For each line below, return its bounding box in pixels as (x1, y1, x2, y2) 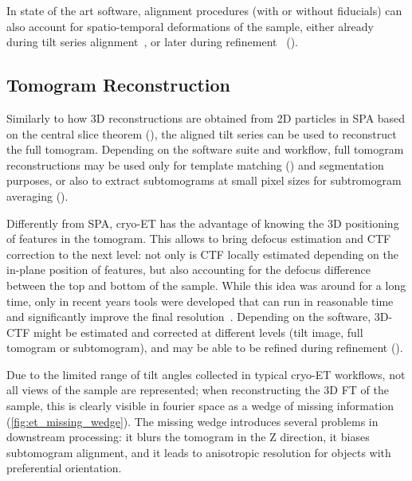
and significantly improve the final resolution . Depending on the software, (6, 308, 371, 325)
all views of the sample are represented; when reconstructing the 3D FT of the (6, 381, 389, 398)
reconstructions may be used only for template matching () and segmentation (6, 156, 384, 173)
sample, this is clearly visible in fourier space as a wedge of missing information (6, 397, 394, 414)
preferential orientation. (6, 459, 122, 476)
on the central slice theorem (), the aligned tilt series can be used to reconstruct (6, 125, 397, 142)
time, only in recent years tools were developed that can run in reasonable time (6, 292, 394, 309)
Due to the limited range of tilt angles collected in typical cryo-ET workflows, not (6, 366, 406, 382)
